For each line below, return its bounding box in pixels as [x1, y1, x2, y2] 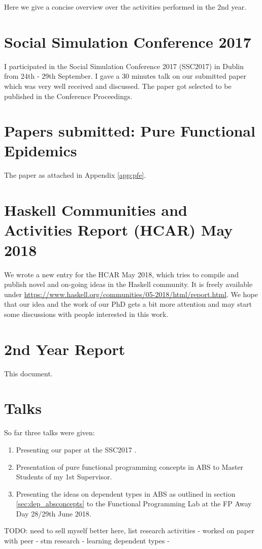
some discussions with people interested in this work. [4, 308, 169, 319]
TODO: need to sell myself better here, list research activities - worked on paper [4, 525, 254, 536]
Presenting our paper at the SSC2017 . [16, 444, 137, 455]
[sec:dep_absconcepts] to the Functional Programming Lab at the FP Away [16, 498, 252, 509]
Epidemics [4, 140, 77, 161]
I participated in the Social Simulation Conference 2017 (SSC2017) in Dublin [4, 60, 244, 71]
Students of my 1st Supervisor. [16, 471, 112, 482]
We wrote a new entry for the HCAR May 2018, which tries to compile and [4, 269, 239, 279]
